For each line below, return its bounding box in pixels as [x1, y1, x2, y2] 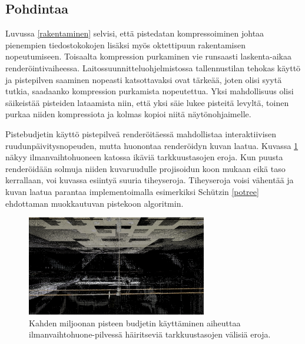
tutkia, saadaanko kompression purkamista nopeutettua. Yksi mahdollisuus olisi [5, 85, 294, 97]
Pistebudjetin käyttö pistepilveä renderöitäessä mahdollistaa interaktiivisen [5, 127, 277, 140]
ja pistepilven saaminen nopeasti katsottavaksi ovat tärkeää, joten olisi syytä [5, 73, 282, 85]
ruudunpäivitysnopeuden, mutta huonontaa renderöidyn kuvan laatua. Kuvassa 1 [5, 139, 299, 151]
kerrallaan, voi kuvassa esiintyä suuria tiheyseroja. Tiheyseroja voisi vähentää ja [5, 174, 294, 186]
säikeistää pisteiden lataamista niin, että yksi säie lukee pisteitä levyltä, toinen [5, 96, 289, 108]
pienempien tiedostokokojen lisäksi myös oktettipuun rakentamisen [5, 38, 246, 51]
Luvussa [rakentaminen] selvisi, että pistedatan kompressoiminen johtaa [5, 27, 264, 39]
